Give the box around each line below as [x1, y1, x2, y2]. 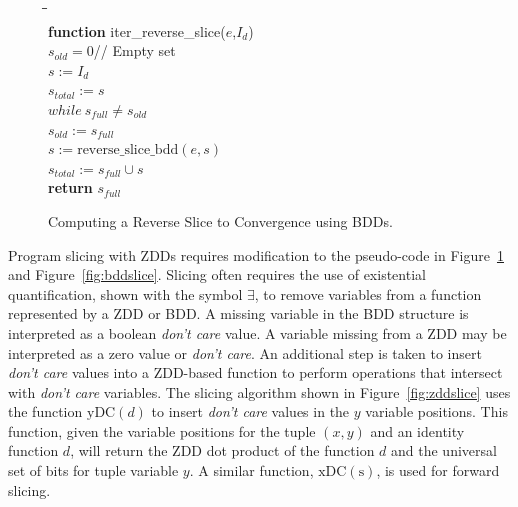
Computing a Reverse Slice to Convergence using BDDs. [48, 210, 393, 231]
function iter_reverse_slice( [48, 20, 226, 41]
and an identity [370, 420, 465, 441]
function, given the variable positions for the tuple [8, 420, 316, 441]
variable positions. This [365, 401, 508, 422]
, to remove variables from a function [254, 283, 482, 304]
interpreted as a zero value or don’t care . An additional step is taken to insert [8, 342, 482, 363]
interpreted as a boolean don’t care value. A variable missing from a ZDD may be [8, 322, 507, 343]
